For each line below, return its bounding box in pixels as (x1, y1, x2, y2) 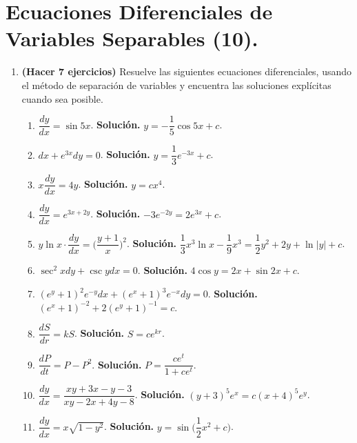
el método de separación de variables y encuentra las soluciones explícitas (21, 77, 331, 92)
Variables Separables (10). (6, 24, 258, 52)
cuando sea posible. (21, 91, 103, 106)
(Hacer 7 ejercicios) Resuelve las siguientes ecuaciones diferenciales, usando (21, 64, 352, 79)
